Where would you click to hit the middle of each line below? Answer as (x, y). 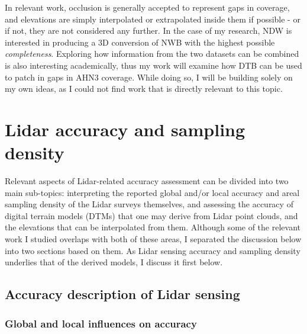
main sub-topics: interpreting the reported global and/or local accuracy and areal (152, 192)
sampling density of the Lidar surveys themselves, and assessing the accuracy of (149, 204)
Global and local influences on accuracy (101, 323)
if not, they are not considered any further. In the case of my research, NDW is (148, 30)
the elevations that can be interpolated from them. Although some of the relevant (153, 227)
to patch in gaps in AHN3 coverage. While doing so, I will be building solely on (149, 77)
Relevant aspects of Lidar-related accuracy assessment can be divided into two (147, 181)
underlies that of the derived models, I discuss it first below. (114, 262)
